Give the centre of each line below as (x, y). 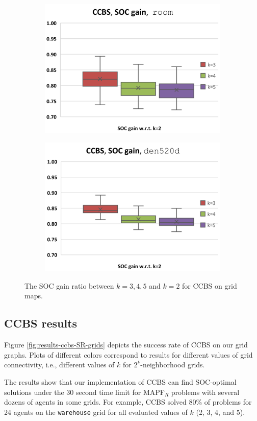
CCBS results (41, 323)
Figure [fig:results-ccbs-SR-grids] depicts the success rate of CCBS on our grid (126, 345)
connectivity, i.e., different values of (59, 365)
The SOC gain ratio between (69, 285)
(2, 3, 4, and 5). (221, 412)
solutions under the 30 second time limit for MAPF (84, 392)
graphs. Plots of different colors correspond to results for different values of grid (128, 354)
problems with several (205, 392)
